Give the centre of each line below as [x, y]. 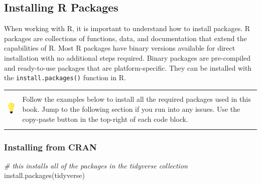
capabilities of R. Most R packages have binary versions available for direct [120, 48]
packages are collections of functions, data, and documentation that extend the [125, 38]
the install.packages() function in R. [65, 77]
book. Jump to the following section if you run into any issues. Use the [131, 109]
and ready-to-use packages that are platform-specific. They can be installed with [128, 67]
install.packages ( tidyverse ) [44, 175]
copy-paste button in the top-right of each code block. [105, 119]
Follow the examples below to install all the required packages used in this [137, 99]
